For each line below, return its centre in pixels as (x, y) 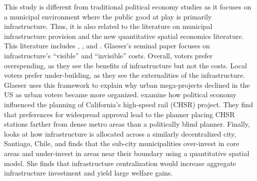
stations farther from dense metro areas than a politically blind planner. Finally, (127, 124)
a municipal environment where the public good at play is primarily (108, 16)
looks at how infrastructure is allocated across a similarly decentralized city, (120, 133)
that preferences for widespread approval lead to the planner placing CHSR (119, 114)
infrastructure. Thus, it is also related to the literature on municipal (108, 26)
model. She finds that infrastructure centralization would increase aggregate (120, 163)
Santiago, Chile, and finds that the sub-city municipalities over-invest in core (122, 143)
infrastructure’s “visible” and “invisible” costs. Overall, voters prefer (108, 55)
